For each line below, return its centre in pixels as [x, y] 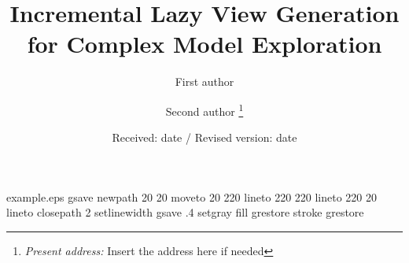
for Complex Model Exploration [204, 44]
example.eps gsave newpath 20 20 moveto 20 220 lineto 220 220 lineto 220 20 [192, 196]
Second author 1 [204, 109]
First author [204, 81]
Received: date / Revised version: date [204, 137]
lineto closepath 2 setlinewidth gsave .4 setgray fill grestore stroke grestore [185, 212]
